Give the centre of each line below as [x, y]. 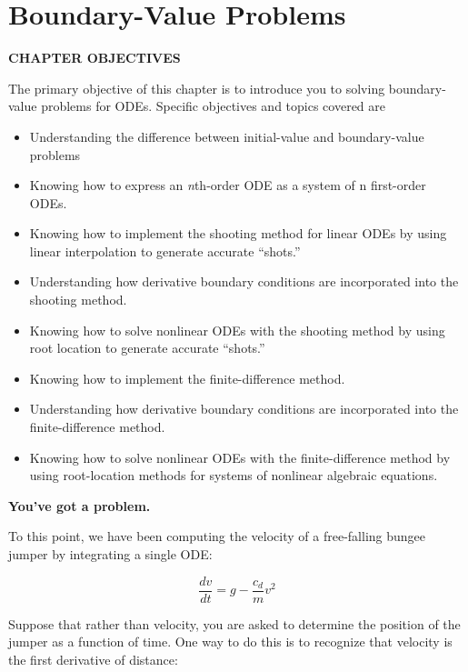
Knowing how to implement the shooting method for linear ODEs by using [238, 233]
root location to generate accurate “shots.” [147, 348]
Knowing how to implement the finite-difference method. [187, 378]
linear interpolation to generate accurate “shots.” [165, 251]
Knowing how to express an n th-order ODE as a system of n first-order [228, 185]
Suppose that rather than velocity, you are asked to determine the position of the [234, 623]
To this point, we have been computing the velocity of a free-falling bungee [217, 536]
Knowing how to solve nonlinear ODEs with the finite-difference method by [240, 457]
